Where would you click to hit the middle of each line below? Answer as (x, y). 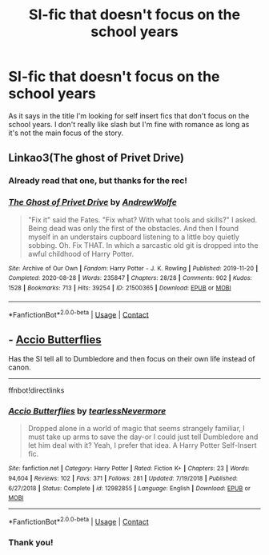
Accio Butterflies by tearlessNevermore (87, 411)
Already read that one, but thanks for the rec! (98, 181)
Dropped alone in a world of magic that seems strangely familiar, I (137, 429)
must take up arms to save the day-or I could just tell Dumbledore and (143, 437)
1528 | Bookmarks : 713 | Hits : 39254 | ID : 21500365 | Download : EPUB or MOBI (120, 288)
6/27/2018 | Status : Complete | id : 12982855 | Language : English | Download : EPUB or (129, 488)
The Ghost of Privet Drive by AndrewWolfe (93, 202)
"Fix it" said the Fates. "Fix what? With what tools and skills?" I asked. (143, 220)
